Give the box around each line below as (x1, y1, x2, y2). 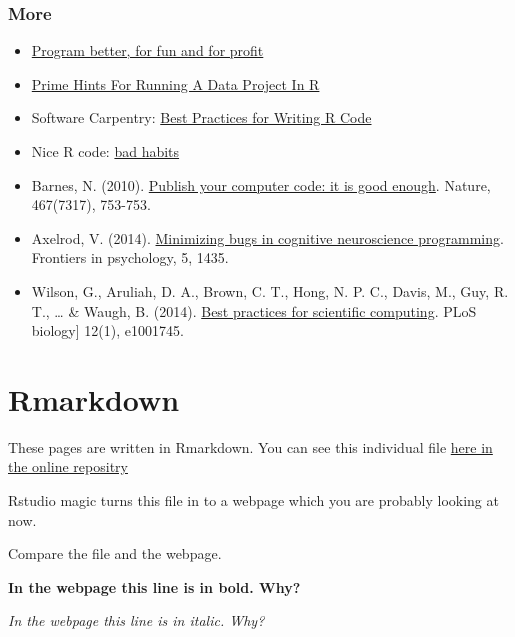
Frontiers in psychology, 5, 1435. (31, 247, 229, 268)
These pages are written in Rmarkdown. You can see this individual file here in (8, 436, 493, 457)
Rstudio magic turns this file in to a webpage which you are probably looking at (8, 490, 499, 511)
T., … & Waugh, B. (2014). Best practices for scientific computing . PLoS (31, 300, 477, 321)
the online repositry (8, 456, 128, 477)
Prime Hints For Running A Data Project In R (31, 73, 320, 94)
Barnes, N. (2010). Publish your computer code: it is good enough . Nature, (31, 174, 491, 195)
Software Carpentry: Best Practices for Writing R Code (31, 107, 372, 128)
